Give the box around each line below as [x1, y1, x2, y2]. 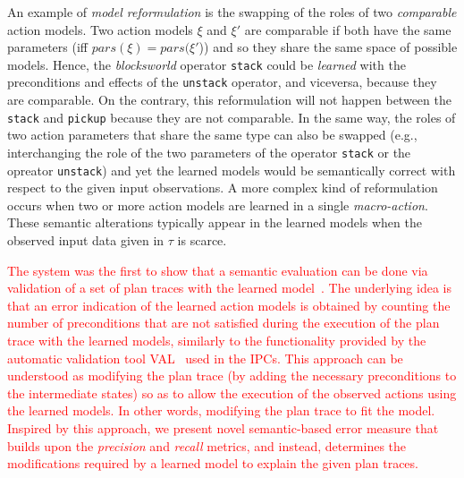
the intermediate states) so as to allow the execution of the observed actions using [7, 383, 457, 402]
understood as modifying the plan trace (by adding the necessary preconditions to [7, 366, 457, 385]
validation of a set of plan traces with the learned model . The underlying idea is [7, 278, 451, 297]
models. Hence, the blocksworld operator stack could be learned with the [7, 55, 406, 73]
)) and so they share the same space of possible [198, 38, 458, 56]
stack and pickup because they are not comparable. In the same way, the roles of [7, 107, 456, 126]
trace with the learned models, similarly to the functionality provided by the [7, 331, 426, 349]
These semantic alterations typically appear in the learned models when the [7, 213, 422, 232]
